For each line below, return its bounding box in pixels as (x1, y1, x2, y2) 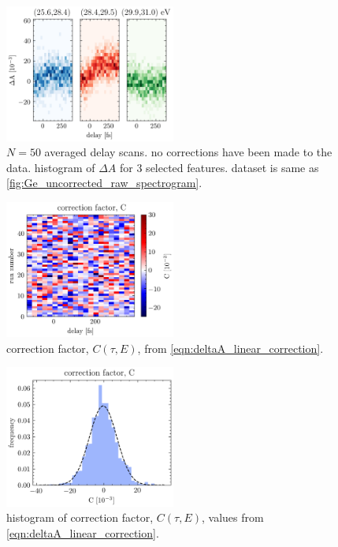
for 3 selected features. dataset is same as (120, 159, 319, 175)
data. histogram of (6, 159, 95, 175)
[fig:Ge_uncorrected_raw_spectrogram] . (6, 174, 202, 191)
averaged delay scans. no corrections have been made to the (44, 144, 332, 160)
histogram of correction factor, (6, 509, 154, 526)
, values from (201, 509, 264, 526)
